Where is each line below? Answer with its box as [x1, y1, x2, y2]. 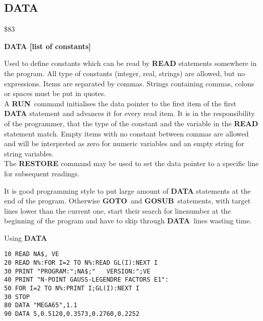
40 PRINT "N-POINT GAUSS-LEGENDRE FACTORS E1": [4, 276, 169, 284]
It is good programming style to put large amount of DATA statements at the [4, 185, 251, 196]
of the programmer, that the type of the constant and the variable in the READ [4, 118, 258, 128]
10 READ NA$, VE [4, 250, 59, 258]
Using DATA [4, 232, 47, 243]
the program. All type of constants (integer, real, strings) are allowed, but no [4, 67, 245, 78]
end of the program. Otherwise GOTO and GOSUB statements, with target [4, 195, 251, 206]
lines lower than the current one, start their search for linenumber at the [4, 205, 231, 216]
